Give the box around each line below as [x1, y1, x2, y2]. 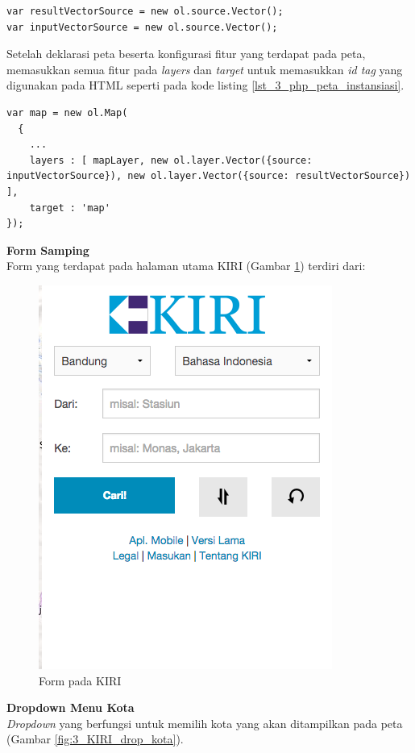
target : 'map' [29, 202, 110, 214]
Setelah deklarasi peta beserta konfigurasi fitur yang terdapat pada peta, [6, 45, 366, 62]
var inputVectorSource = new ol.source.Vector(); [6, 21, 278, 33]
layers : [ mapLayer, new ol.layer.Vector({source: [29, 154, 313, 166]
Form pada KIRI [39, 672, 122, 689]
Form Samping [6, 241, 89, 258]
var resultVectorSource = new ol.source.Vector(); [6, 6, 284, 17]
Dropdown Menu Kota [6, 699, 135, 716]
